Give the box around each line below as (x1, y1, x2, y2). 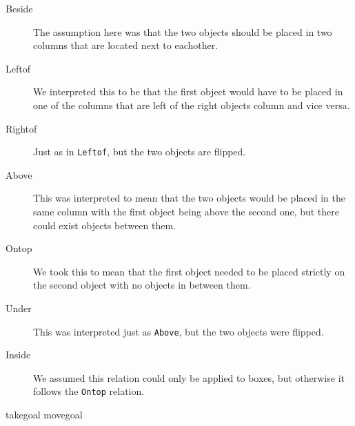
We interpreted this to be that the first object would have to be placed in (33, 84, 343, 99)
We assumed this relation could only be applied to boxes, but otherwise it (33, 370, 345, 385)
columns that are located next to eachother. (33, 38, 219, 52)
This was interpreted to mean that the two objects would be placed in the (33, 191, 345, 205)
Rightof (6, 121, 37, 135)
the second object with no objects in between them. (33, 278, 251, 292)
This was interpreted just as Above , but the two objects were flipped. (33, 324, 324, 338)
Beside (6, 1, 33, 15)
